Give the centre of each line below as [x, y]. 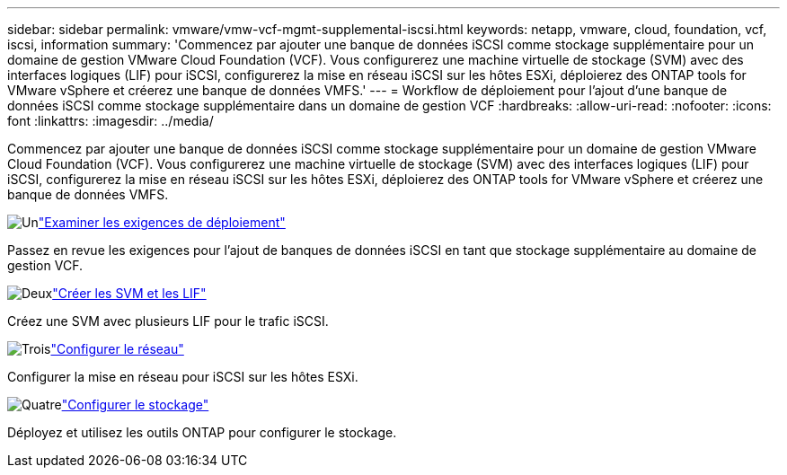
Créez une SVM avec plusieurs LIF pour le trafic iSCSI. [168, 321]
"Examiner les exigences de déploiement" [162, 222]
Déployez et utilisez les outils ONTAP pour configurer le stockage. [202, 432]
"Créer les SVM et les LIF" [129, 293]
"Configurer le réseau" [117, 349]
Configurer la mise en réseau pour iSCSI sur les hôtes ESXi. [183, 377]
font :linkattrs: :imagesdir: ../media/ [111, 121]
